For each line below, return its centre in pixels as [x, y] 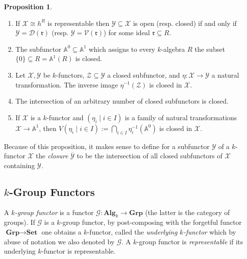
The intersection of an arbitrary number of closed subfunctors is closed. [122, 101]
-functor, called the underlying [132, 231]
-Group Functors [52, 191]
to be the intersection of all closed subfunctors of [150, 156]
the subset [210, 49]
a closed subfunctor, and [144, 75]
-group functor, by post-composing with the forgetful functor [151, 222]
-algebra [173, 49]
